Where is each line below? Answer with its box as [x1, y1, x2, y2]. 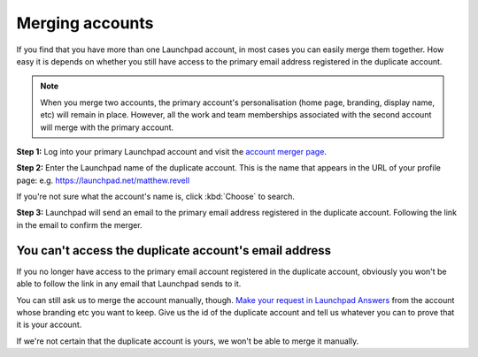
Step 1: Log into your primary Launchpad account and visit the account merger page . [16, 146, 328, 156]
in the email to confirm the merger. [16, 219, 143, 230]
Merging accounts [16, 13, 154, 33]
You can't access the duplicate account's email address [16, 243, 332, 258]
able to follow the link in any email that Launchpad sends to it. [16, 278, 242, 289]
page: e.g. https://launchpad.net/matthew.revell [16, 175, 190, 186]
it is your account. [16, 319, 82, 330]
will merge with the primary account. [40, 122, 174, 133]
